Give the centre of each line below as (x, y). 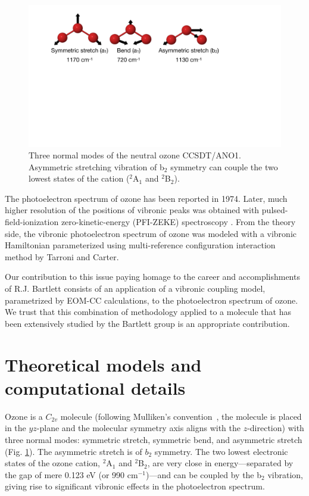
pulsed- (275, 210)
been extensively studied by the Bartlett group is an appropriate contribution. (147, 323)
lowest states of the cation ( (79, 178)
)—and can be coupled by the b (204, 474)
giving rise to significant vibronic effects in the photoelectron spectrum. (135, 486)
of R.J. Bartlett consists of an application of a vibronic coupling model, (135, 288)
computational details (95, 387)
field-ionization (32, 222)
